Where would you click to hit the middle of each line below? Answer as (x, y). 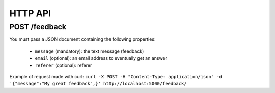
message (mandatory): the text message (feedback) (89, 51)
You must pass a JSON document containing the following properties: (82, 39)
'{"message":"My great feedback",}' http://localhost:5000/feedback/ (98, 84)
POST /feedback (38, 27)
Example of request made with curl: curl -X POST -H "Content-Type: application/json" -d (116, 76)
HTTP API (30, 13)
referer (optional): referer (63, 65)
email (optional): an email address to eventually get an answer (101, 58)
